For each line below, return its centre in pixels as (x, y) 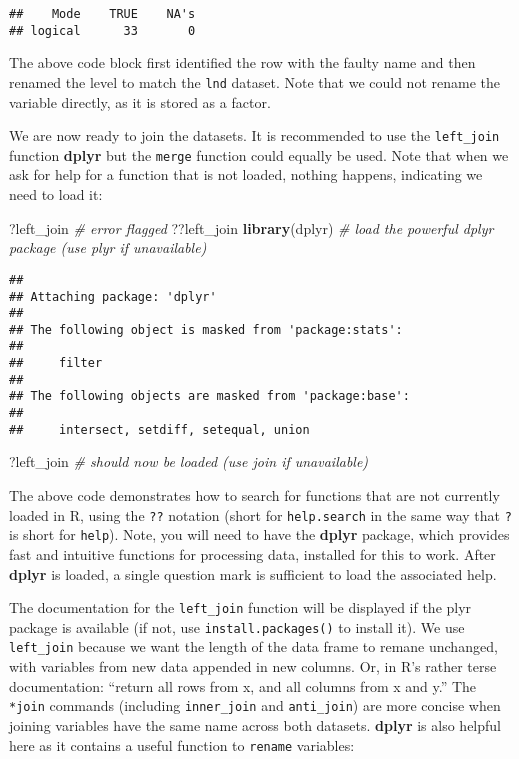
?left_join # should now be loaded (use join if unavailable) (189, 461)
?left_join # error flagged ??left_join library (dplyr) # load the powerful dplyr (251, 227)
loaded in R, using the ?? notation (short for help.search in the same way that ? (260, 514)
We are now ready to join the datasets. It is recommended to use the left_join (254, 135)
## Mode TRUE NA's (102, 14)
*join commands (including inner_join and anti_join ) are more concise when (255, 705)
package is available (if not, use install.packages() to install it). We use (237, 626)
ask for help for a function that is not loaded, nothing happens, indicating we (246, 174)
